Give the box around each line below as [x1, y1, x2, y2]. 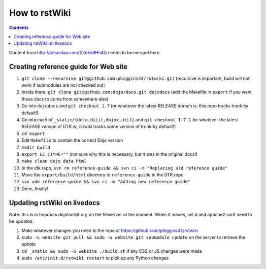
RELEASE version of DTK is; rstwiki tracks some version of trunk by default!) [21, 124, 176, 130]
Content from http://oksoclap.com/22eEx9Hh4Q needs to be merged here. [9, 49, 161, 55]
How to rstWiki [9, 7, 71, 18]
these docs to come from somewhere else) [21, 96, 109, 102]
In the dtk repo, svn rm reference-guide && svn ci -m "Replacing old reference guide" [21, 165, 228, 171]
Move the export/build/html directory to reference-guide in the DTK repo [21, 172, 184, 178]
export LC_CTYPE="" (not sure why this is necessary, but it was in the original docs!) [21, 151, 198, 157]
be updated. [9, 218, 34, 224]
